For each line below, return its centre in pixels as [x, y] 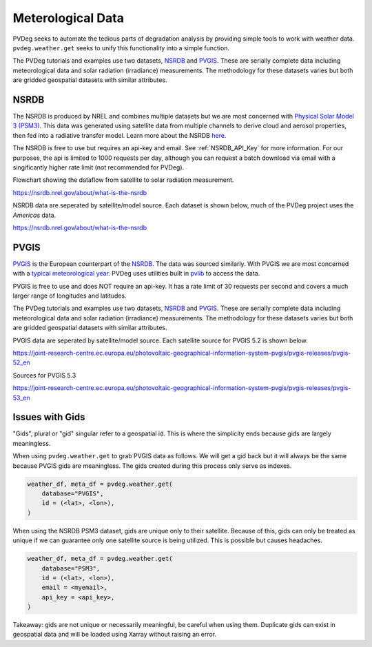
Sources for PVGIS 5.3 [44, 375]
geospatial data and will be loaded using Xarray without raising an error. [115, 635]
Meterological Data [68, 18]
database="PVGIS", [73, 493]
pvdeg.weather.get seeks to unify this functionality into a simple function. [121, 48]
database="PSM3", [71, 568]
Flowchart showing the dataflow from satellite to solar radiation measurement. [123, 180]
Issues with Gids [49, 417]
